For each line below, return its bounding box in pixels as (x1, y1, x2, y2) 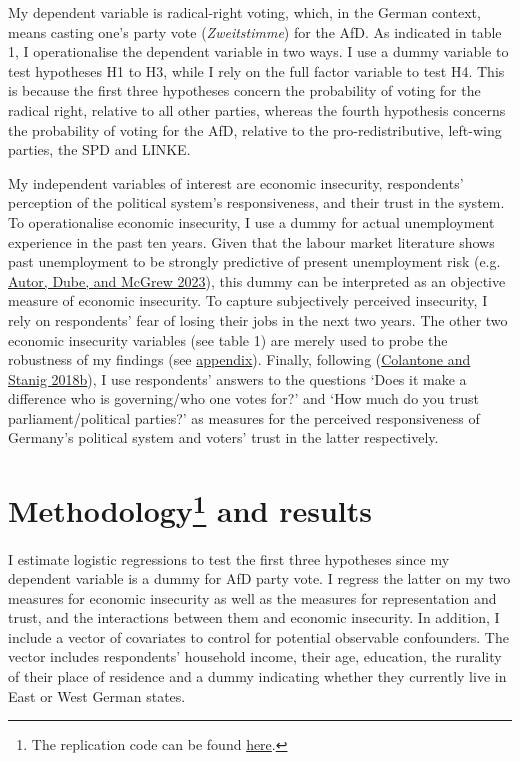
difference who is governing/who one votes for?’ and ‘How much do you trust (8, 388, 479, 409)
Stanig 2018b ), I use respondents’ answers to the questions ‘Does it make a (8, 368, 467, 389)
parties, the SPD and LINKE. (8, 139, 191, 160)
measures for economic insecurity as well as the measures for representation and (8, 587, 497, 608)
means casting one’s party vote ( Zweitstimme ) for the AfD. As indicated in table (8, 21, 502, 42)
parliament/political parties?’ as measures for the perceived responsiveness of (8, 407, 480, 428)
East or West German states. (8, 685, 186, 706)
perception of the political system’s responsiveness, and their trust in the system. (8, 192, 505, 213)
